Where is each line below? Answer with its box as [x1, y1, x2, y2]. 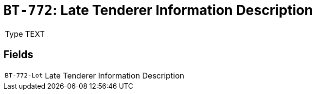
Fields [3, 48, 34, 61]
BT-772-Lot [5, 72, 43, 79]
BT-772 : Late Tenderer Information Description [3, 2, 313, 18]
